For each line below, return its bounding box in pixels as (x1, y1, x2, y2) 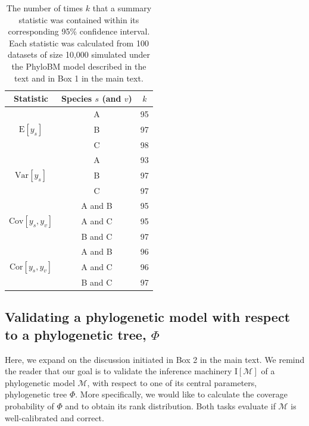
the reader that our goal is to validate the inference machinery (5, 365, 232, 377)
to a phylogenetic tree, (5, 325, 146, 343)
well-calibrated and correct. (5, 411, 104, 424)
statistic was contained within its (18, 13, 139, 26)
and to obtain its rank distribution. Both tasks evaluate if (65, 399, 276, 412)
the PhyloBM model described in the (11, 59, 146, 72)
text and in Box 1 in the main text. (14, 71, 143, 84)
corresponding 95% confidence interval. (8, 25, 150, 37)
